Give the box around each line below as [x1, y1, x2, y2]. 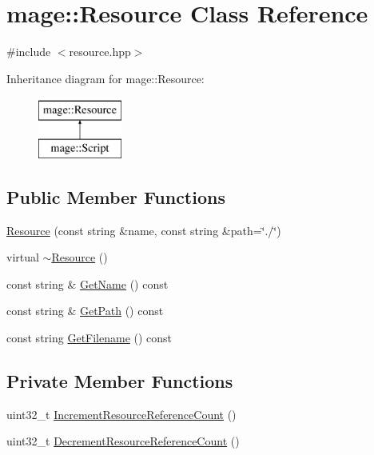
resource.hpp [69, 43, 131, 60]
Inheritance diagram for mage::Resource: [6, 70, 205, 86]
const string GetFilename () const [6, 329, 173, 346]
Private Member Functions [6, 369, 233, 393]
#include [6, 43, 51, 60]
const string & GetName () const [6, 275, 169, 292]
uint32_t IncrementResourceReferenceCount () [6, 405, 237, 422]
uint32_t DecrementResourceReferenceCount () [6, 433, 240, 449]
